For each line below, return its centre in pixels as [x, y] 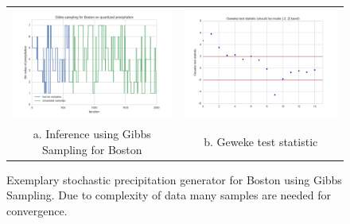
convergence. [37, 211]
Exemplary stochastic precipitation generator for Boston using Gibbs [174, 179]
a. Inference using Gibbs [92, 134]
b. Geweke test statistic [261, 141]
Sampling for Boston [92, 149]
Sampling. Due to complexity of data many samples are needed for [169, 195]
